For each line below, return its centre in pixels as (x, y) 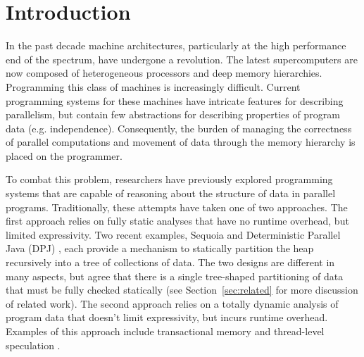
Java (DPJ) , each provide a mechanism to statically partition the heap (160, 248)
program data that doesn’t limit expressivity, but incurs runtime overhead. (167, 317)
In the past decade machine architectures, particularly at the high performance (176, 45)
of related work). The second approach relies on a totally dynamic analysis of (172, 303)
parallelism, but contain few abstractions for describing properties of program (173, 114)
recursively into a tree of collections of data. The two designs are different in (170, 262)
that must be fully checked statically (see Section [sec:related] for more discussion (182, 290)
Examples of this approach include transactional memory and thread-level (165, 331)
